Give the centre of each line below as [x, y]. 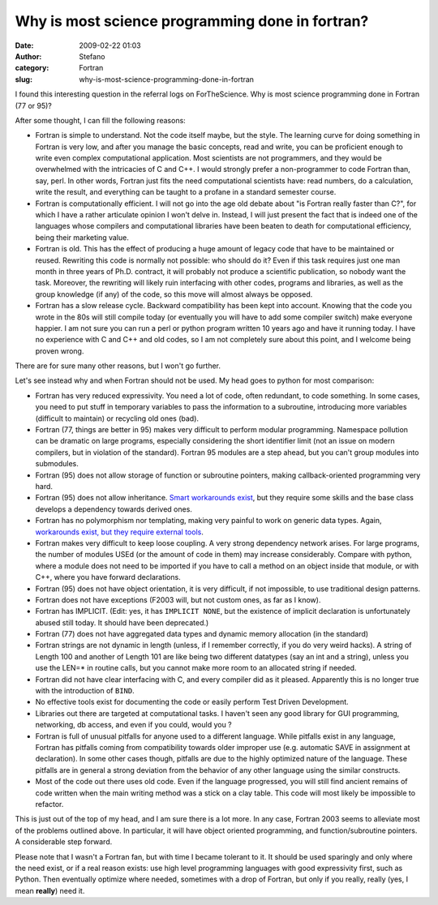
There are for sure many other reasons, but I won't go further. [118, 366]
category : [32, 68]
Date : [24, 45]
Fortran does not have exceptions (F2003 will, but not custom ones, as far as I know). [178, 599]
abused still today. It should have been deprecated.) [122, 622]
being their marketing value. [82, 237]
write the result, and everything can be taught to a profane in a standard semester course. [186, 192]
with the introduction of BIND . [85, 691]
